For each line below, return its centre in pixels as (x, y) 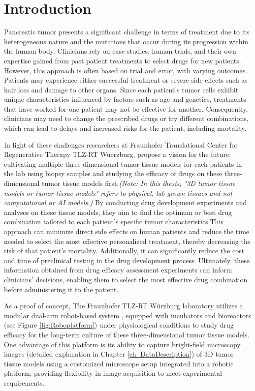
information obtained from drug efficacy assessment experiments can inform (118, 270)
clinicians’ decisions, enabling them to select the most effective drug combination (126, 279)
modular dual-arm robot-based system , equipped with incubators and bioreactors (127, 315)
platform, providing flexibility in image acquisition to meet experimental (113, 373)
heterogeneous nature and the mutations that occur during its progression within (126, 41)
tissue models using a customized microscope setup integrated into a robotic (119, 363)
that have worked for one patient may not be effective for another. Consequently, (126, 108)
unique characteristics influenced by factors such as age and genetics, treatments (125, 99)
